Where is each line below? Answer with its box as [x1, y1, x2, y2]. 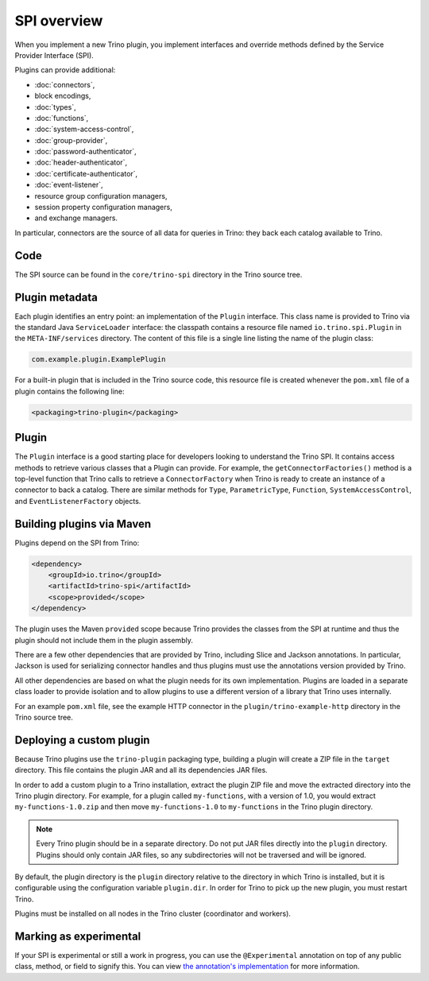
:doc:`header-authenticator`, [34, 157, 127, 167]
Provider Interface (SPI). [14, 50, 95, 60]
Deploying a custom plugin [14, 733, 150, 746]
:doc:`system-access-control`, [34, 124, 134, 134]
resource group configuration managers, [34, 191, 168, 200]
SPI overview [14, 12, 103, 29]
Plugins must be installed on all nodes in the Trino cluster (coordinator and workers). [14, 909, 292, 918]
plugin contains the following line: [14, 386, 125, 396]
